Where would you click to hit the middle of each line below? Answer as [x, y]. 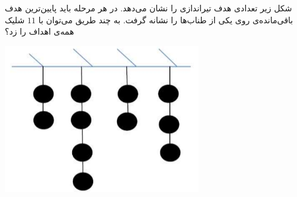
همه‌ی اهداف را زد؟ [40, 31]
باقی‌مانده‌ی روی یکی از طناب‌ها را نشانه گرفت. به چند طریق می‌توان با [166, 19]
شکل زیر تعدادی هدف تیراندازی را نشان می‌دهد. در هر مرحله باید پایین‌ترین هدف [148, 8]
